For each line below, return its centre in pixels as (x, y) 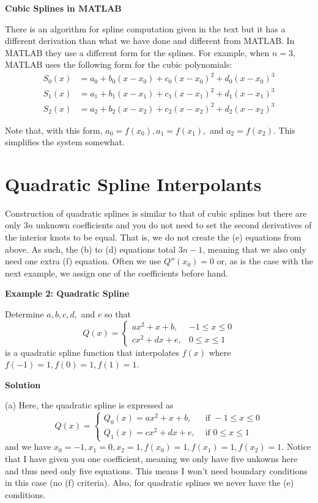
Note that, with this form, (54, 130)
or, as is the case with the (265, 261)
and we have (28, 447)
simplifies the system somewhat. (65, 142)
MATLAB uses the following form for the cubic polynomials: (119, 64)
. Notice (296, 447)
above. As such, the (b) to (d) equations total (91, 249)
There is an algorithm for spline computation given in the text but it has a (145, 28)
